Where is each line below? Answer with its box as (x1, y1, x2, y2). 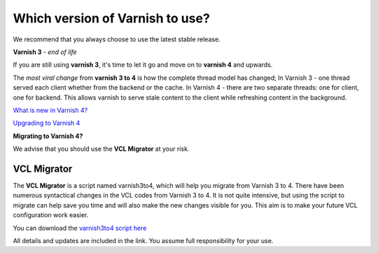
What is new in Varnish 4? (13, 106, 88, 114)
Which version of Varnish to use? (13, 11, 210, 26)
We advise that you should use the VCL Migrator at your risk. (13, 144, 190, 153)
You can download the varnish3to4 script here (13, 224, 147, 232)
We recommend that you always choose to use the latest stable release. (13, 35, 220, 43)
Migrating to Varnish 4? (13, 132, 83, 140)
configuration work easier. (13, 211, 89, 219)
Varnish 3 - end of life (13, 48, 77, 56)
